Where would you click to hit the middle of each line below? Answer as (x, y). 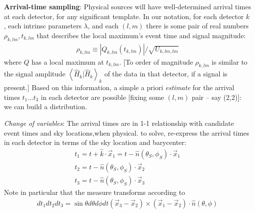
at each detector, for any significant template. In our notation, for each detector (124, 16)
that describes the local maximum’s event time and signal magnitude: (141, 35)
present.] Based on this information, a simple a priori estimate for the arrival (119, 87)
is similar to (229, 61)
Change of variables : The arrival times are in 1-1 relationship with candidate (119, 123)
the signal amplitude (35, 74)
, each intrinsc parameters (43, 26)
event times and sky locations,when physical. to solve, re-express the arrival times (127, 132)
